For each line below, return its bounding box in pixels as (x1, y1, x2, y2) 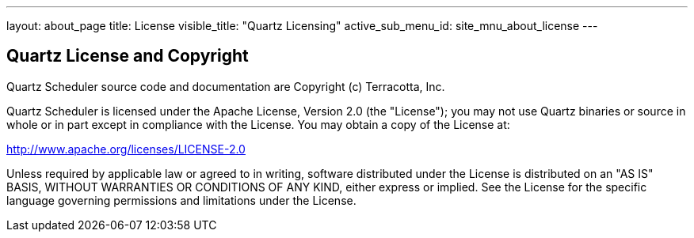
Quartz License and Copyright (6, 46, 249, 66)
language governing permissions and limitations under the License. (6, 193, 357, 207)
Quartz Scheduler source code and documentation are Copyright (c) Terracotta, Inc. (6, 79, 445, 93)
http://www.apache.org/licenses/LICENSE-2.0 (6, 142, 246, 156)
